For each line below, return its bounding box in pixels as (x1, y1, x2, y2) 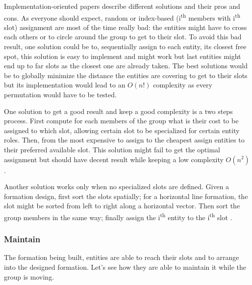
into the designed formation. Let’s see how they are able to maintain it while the (4, 262, 246, 272)
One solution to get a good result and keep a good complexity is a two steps (4, 106, 233, 116)
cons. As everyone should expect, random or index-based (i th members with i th (4, 11, 241, 23)
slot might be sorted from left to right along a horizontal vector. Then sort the (4, 200, 240, 211)
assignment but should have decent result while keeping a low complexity (4, 154, 224, 164)
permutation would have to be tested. (4, 89, 117, 99)
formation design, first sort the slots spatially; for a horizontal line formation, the (4, 191, 248, 201)
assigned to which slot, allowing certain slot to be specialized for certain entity (4, 125, 240, 135)
